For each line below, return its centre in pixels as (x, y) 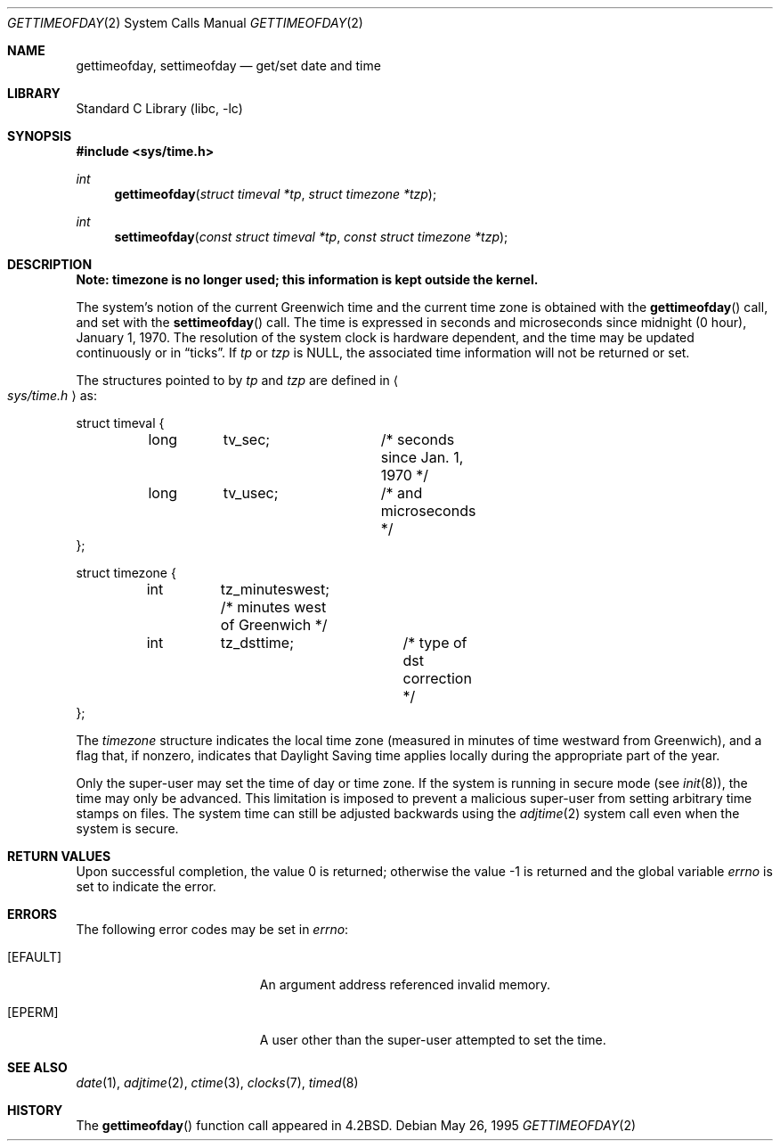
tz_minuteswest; (275, 589)
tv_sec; (247, 439)
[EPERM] (33, 1012)
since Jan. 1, (422, 457)
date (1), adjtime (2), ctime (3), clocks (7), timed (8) (217, 1082)
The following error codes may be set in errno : (212, 929)
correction (437, 678)
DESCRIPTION (50, 264)
